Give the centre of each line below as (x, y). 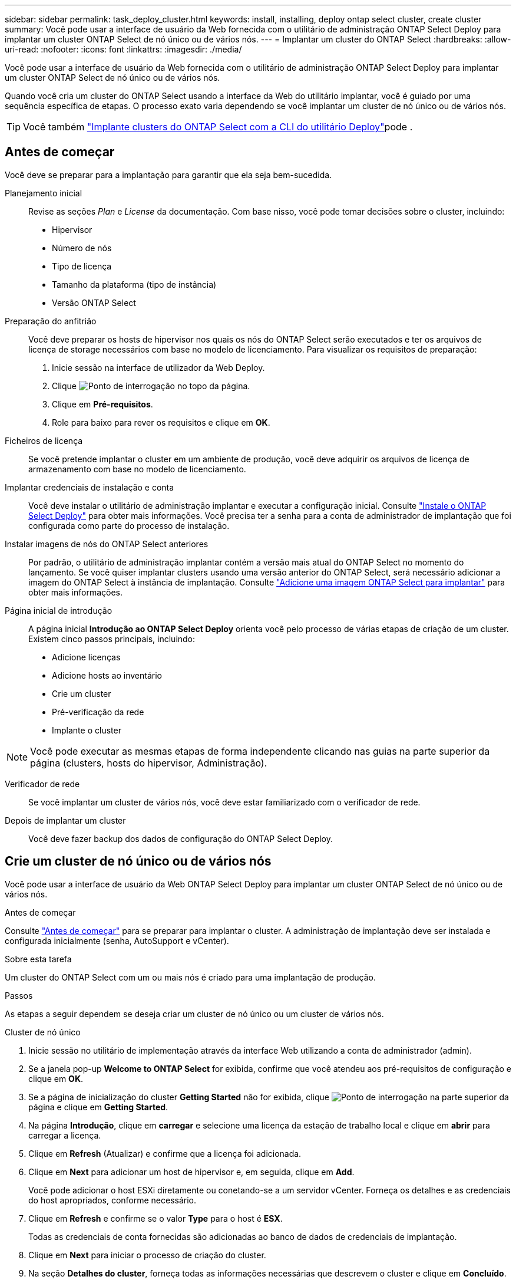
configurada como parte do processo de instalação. (129, 525)
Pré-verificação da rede (98, 712)
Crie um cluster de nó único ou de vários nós (138, 861)
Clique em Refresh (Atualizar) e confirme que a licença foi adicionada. (165, 1153)
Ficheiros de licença (44, 440)
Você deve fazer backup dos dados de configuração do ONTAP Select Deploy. (181, 838)
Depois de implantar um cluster (65, 820)
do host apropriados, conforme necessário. (113, 1200)
